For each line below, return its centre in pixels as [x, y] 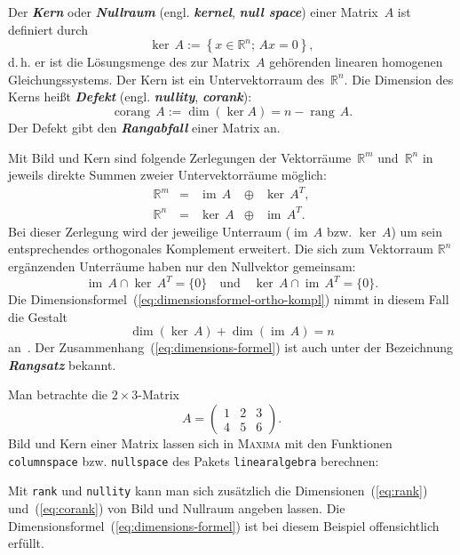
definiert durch [48, 29]
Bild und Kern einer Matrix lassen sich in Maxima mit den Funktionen [200, 443]
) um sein [416, 231]
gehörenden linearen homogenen [356, 62]
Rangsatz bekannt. [62, 364]
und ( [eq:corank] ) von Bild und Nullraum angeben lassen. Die [177, 507]
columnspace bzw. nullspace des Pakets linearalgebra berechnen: [194, 460]
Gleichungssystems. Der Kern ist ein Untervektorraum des [166, 79]
